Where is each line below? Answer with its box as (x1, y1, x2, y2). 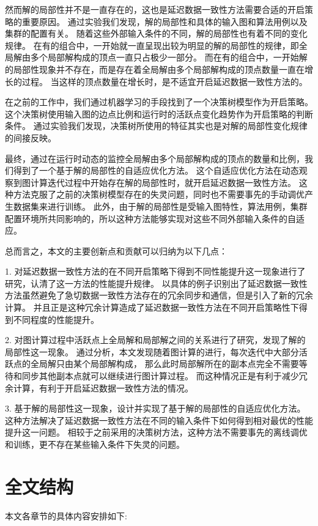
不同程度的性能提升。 (13, 313, 99, 325)
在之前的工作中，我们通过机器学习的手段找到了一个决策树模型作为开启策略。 (5, 95, 313, 108)
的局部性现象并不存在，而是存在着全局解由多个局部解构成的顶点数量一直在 (5, 62, 305, 75)
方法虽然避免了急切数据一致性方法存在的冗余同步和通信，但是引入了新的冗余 (5, 289, 313, 302)
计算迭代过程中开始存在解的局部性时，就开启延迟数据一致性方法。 (30, 176, 296, 188)
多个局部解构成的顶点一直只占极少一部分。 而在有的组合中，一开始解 (30, 51, 308, 64)
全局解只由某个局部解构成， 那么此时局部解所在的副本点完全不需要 (30, 357, 299, 370)
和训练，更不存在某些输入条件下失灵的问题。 (5, 438, 185, 450)
